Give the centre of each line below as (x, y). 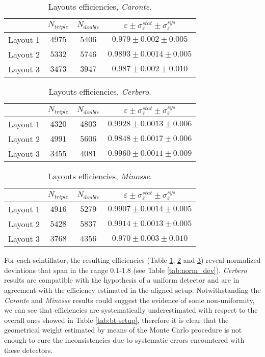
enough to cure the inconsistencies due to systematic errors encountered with (124, 339)
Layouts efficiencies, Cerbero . (100, 91)
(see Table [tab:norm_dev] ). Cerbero (190, 270)
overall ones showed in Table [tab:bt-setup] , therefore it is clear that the (116, 320)
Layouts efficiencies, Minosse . (100, 176)
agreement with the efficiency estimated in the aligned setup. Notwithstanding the (132, 290)
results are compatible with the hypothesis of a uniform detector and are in (122, 280)
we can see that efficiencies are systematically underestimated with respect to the (131, 310)
